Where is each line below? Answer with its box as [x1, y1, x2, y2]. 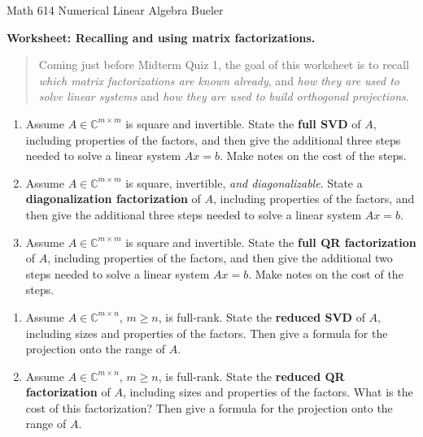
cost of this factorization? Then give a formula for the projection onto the [25, 399, 393, 416]
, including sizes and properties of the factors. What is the [122, 383, 413, 400]
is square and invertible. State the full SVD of [125, 115, 361, 132]
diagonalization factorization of [25, 190, 201, 207]
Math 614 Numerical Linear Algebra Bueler [7, 2, 224, 18]
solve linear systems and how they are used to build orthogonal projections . [38, 88, 409, 105]
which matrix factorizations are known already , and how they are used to [38, 71, 400, 89]
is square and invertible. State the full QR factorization [125, 233, 416, 250]
